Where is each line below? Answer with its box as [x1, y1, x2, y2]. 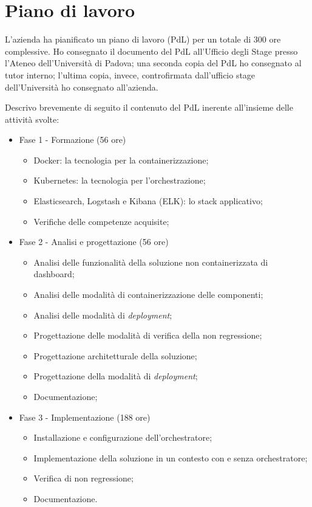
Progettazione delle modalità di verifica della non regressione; [33, 329, 262, 342]
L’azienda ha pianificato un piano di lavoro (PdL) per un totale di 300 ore [5, 33, 281, 46]
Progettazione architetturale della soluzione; [33, 349, 197, 362]
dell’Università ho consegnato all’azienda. [5, 80, 158, 93]
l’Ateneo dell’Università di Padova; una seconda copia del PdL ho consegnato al [5, 57, 302, 69]
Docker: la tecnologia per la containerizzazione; [33, 153, 209, 166]
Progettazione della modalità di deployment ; [33, 370, 198, 382]
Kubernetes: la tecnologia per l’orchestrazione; [33, 174, 206, 187]
